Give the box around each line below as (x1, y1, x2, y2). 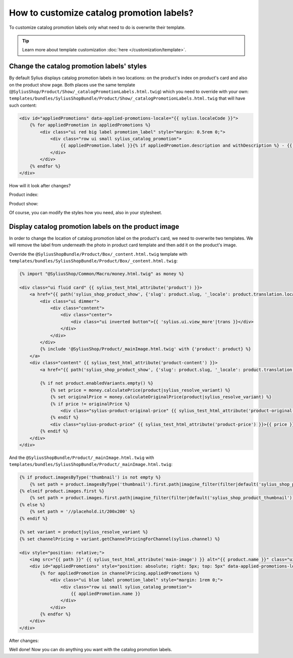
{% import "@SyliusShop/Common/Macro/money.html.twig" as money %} (19, 271, 185, 277)
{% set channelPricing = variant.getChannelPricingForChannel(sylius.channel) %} (19, 536, 221, 542)
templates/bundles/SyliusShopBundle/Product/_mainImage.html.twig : (9, 461, 173, 467)
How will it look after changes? (9, 182, 71, 188)
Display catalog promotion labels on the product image (9, 222, 179, 231)
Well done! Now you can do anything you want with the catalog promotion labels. (9, 647, 172, 653)
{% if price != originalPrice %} (50, 401, 130, 407)
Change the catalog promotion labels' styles (9, 62, 147, 70)
